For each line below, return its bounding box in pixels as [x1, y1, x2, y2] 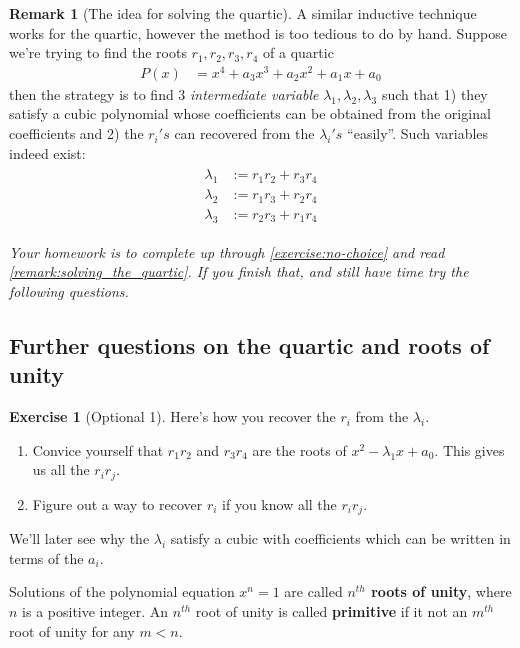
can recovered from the [174, 123, 315, 144]
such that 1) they [381, 83, 488, 104]
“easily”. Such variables [347, 123, 489, 144]
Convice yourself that [32, 439, 164, 460]
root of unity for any [9, 620, 135, 641]
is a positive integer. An [22, 601, 169, 622]
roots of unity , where [371, 581, 512, 602]
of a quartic [263, 42, 334, 63]
